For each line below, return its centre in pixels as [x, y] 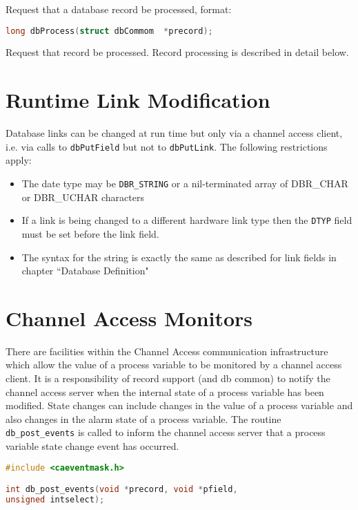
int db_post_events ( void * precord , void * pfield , [122, 490]
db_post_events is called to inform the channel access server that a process [166, 432]
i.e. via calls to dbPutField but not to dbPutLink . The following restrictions [167, 146]
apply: [19, 160]
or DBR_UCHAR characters [83, 197]
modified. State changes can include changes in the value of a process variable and [179, 405]
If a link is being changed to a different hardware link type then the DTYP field [187, 220]
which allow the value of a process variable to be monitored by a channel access [174, 365]
